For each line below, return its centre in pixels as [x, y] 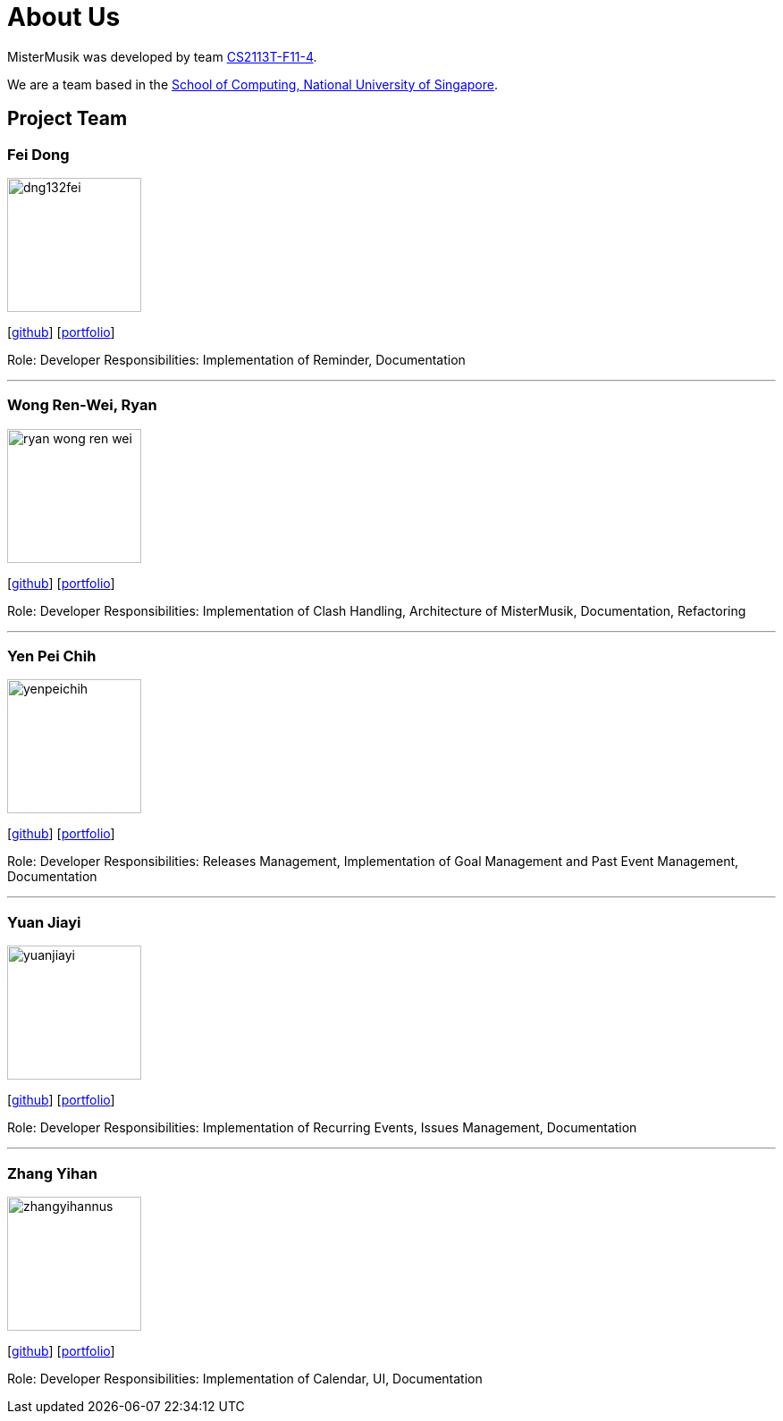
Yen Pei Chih [52, 656]
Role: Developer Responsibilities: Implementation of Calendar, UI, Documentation [245, 1378]
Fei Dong [38, 154]
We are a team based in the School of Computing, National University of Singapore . [253, 84]
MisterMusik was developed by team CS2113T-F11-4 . [162, 56]
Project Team [67, 119]
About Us [64, 17]
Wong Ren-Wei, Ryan [82, 405]
